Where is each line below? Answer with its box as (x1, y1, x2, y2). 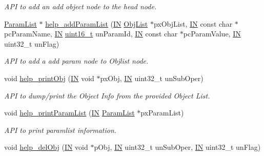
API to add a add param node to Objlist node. (4, 55, 149, 66)
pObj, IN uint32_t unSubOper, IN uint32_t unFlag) (94, 142, 261, 152)
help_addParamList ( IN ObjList (45, 18, 148, 29)
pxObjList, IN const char (153, 18, 233, 29)
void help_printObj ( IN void (4, 72, 94, 83)
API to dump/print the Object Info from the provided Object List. (4, 90, 210, 101)
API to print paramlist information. (4, 124, 117, 135)
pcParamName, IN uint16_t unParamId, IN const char (4, 28, 178, 39)
